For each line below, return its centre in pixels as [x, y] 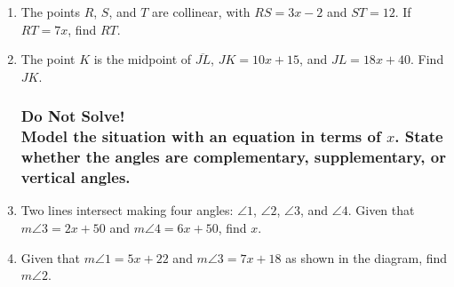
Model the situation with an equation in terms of [201, 136]
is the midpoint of [143, 59]
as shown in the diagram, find [366, 257]
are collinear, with [201, 12]
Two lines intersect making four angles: [127, 210]
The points [50, 12]
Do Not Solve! [73, 116]
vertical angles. [76, 177]
